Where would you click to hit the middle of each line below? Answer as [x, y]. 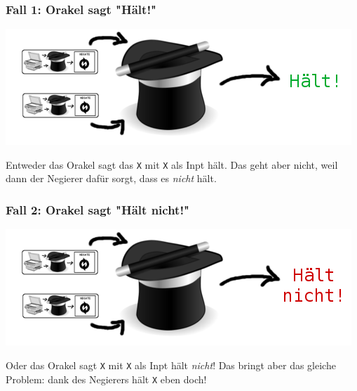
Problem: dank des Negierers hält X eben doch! [106, 379]
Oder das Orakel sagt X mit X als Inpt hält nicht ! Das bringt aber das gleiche [171, 365]
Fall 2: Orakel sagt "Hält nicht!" [97, 209]
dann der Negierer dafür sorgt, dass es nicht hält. [111, 178]
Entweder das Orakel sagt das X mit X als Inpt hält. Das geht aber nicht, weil [172, 164]
